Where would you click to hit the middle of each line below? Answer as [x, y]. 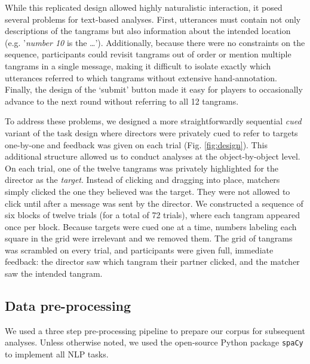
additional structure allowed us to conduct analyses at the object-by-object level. [153, 156]
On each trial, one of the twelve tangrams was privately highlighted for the [142, 168]
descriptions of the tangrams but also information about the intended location [148, 31]
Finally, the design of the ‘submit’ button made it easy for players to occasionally [154, 89]
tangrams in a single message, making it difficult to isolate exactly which [138, 65]
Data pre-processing [68, 306]
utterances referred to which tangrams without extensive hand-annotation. [141, 77]
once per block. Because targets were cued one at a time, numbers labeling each [151, 226]
